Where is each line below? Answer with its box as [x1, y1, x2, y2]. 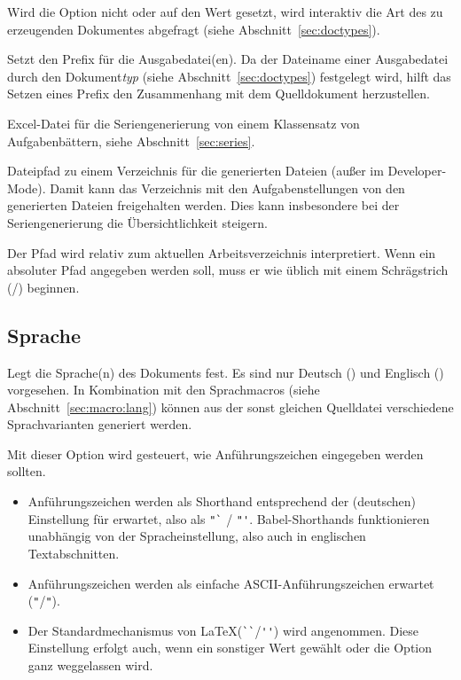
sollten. [7, 462, 46, 481]
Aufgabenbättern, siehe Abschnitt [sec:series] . [7, 131, 255, 150]
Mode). [7, 178, 46, 197]
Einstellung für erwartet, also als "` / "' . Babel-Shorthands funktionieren [27, 509, 430, 528]
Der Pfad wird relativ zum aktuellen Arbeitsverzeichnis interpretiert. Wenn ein [7, 243, 436, 262]
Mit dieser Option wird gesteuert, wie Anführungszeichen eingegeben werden [7, 444, 424, 463]
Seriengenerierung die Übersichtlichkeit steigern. [7, 213, 268, 231]
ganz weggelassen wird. [27, 656, 153, 675]
